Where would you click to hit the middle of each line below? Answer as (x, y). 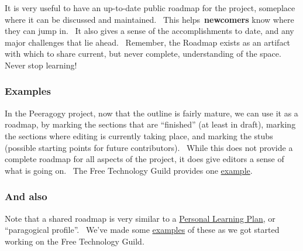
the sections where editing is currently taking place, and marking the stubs (139, 135)
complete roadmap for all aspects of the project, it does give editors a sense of (144, 159)
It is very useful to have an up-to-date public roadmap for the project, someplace (150, 8)
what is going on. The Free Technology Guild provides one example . (129, 170)
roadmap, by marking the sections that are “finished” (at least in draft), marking (150, 124)
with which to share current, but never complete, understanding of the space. (143, 54)
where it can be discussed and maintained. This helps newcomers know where (149, 19)
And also (26, 196)
